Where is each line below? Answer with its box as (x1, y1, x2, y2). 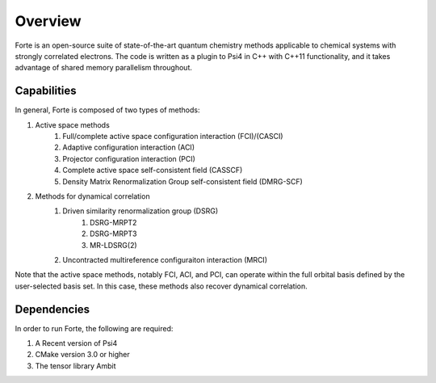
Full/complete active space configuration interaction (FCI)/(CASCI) (62, 132, 283, 141)
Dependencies (15, 302, 90, 316)
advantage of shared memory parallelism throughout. (15, 63, 193, 73)
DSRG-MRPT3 (90, 229, 137, 238)
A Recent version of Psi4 (35, 339, 118, 347)
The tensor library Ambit (35, 360, 116, 371)
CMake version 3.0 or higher (35, 350, 130, 360)
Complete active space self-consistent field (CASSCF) (62, 166, 243, 175)
